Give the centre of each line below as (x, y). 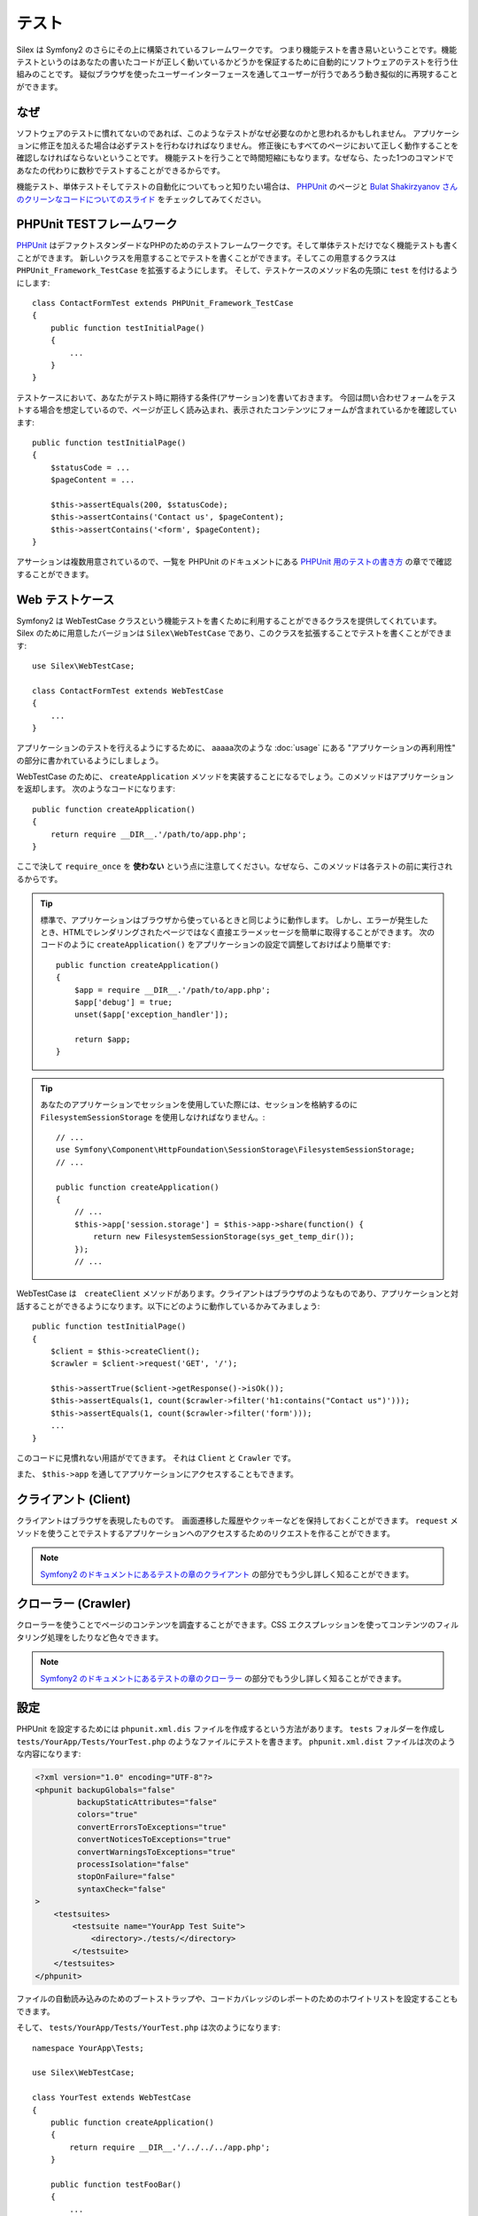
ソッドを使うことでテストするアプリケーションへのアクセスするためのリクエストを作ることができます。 (206, 1533)
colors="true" (108, 1814)
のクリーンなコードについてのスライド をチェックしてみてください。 (141, 199)
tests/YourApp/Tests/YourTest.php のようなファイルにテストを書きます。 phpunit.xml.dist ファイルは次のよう (236, 1741)
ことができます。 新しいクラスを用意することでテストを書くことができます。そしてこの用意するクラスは (206, 258)
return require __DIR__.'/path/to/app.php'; (148, 834)
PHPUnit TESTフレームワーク (97, 225)
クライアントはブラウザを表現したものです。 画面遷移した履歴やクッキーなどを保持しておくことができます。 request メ (237, 1521)
